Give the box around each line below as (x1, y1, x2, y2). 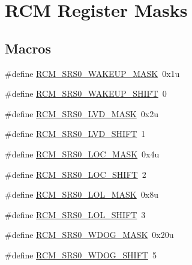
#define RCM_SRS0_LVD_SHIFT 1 (5, 127, 146, 140)
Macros (5, 38, 51, 57)
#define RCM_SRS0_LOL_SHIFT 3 (5, 208, 146, 221)
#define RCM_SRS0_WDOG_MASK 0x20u (5, 228, 174, 241)
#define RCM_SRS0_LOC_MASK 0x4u (5, 147, 160, 160)
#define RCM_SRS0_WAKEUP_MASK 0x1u (5, 67, 180, 79)
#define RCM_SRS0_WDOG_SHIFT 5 (5, 248, 157, 261)
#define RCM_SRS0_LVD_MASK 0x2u (5, 107, 158, 120)
